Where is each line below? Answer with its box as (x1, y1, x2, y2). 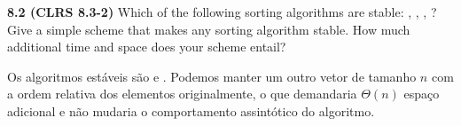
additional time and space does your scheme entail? (7, 37, 286, 56)
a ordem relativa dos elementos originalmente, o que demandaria (7, 84, 357, 103)
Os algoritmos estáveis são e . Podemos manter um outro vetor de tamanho (7, 67, 417, 85)
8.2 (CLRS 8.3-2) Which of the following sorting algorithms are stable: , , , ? (7, 3, 437, 20)
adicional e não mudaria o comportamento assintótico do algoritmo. (7, 101, 375, 120)
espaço (403, 84, 440, 103)
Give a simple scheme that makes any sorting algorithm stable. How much (7, 20, 410, 38)
